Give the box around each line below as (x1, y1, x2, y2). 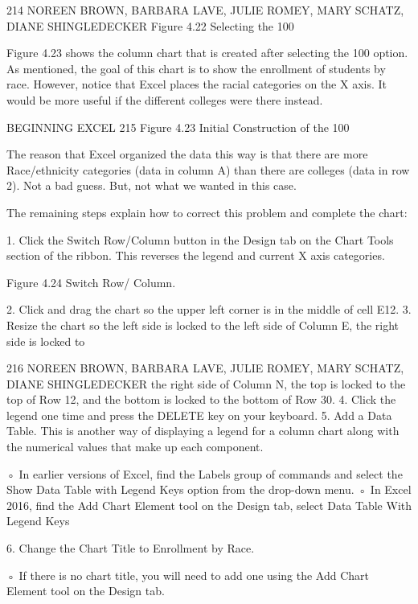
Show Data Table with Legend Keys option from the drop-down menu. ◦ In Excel (6, 481, 412, 498)
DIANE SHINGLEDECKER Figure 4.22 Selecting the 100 (6, 17, 294, 34)
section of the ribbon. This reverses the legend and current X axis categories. (6, 247, 385, 264)
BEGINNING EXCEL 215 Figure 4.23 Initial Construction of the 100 (6, 118, 350, 135)
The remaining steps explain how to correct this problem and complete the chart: (6, 203, 408, 220)
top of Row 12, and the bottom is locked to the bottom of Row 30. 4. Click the (6, 391, 396, 408)
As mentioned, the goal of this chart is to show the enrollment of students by (6, 60, 386, 76)
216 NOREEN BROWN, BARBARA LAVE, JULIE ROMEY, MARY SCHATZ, (6, 360, 404, 376)
